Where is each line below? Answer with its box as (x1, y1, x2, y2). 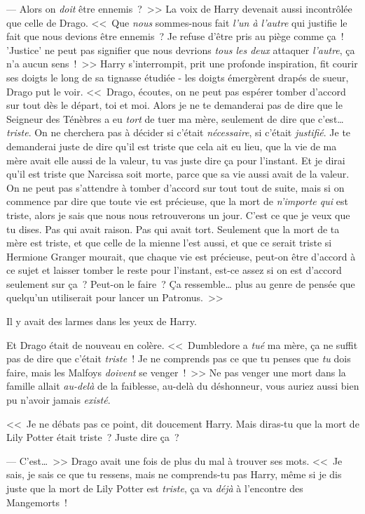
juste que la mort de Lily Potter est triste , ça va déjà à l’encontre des (6, 481, 303, 495)
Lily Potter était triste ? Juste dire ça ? (6, 430, 179, 444)
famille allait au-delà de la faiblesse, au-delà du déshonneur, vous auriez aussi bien (6, 378, 359, 393)
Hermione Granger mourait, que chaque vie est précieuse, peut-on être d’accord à (6, 249, 356, 263)
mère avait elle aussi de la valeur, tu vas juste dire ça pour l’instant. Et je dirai (6, 152, 345, 167)
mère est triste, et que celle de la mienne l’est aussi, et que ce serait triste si (6, 235, 332, 250)
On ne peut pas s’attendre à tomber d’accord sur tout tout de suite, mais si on (6, 180, 345, 195)
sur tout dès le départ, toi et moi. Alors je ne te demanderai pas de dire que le (6, 98, 343, 112)
